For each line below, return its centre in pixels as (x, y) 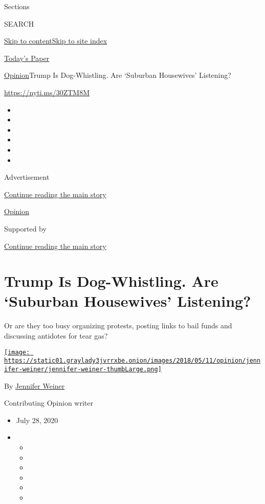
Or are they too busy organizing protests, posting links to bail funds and (118, 325)
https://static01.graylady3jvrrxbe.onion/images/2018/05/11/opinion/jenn (132, 361)
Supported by (25, 228)
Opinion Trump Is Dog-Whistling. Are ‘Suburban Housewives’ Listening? (118, 75)
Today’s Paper (27, 58)
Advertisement (27, 177)
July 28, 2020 (37, 420)
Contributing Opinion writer (49, 403)
